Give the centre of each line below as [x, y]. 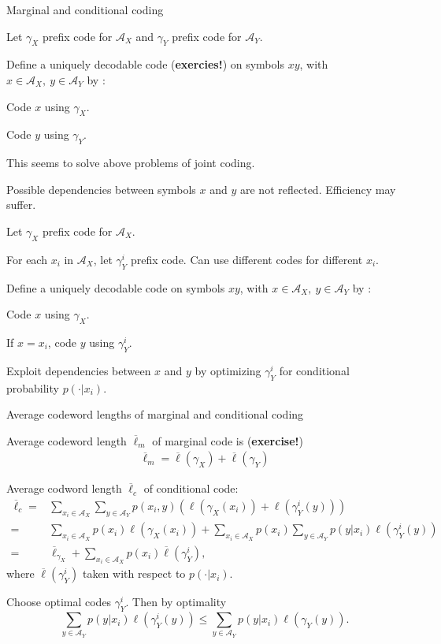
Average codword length [64, 488]
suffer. [21, 205]
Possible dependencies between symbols [101, 189]
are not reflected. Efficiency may [318, 189]
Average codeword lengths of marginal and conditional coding [155, 414]
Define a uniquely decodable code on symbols [116, 287]
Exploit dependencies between [79, 370]
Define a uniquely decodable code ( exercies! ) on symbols [145, 64]
